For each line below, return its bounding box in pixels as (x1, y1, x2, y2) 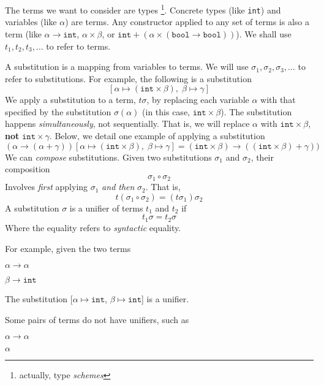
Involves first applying (5, 180, 88, 193)
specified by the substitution (5, 105, 111, 118)
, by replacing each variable (146, 93, 249, 106)
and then (102, 180, 135, 193)
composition (5, 162, 50, 175)
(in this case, (142, 105, 190, 118)
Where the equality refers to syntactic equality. (5, 221, 181, 234)
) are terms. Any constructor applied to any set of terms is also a (65, 15, 309, 28)
